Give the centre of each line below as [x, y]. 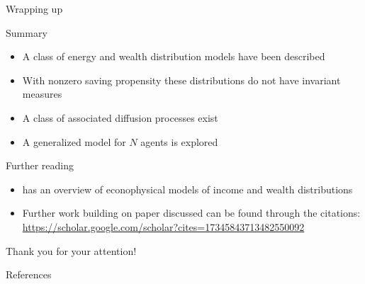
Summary [27, 32]
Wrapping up [34, 8]
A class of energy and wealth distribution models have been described [174, 56]
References [29, 274]
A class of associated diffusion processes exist [120, 117]
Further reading [40, 165]
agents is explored [179, 141]
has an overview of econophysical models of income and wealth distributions [187, 189]
